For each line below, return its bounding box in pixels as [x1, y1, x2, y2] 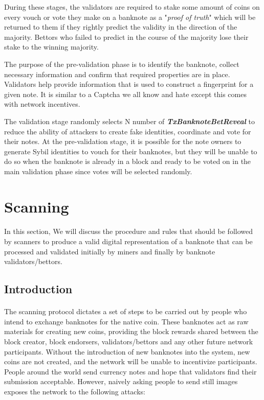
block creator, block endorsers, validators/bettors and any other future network [4, 336, 253, 346]
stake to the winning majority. [4, 41, 99, 52]
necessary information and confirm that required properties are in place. [4, 68, 230, 79]
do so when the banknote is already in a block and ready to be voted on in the [4, 156, 251, 167]
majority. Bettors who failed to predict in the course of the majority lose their [4, 31, 249, 42]
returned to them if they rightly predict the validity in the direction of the [4, 21, 237, 32]
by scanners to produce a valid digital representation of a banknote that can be [4, 236, 253, 247]
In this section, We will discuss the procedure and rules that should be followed [4, 226, 253, 237]
